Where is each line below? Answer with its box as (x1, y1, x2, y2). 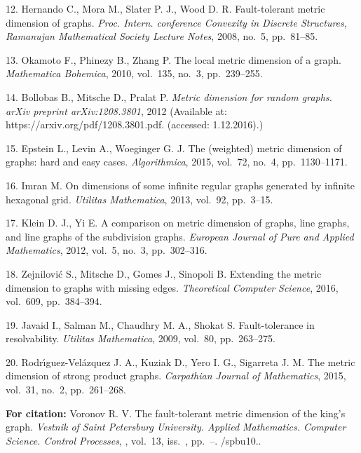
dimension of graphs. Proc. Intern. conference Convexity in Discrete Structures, (6, 15, 348, 29)
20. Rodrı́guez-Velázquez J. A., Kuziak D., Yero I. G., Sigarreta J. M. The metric (6, 354, 355, 369)
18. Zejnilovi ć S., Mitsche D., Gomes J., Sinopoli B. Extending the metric (6, 266, 322, 280)
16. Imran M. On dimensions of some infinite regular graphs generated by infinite (6, 177, 355, 192)
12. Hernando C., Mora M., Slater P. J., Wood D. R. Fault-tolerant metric (6, 1, 325, 15)
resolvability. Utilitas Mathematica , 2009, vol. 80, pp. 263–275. (6, 331, 275, 346)
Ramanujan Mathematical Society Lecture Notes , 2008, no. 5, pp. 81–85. (6, 29, 318, 43)
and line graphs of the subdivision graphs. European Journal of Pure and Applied (6, 229, 354, 243)
